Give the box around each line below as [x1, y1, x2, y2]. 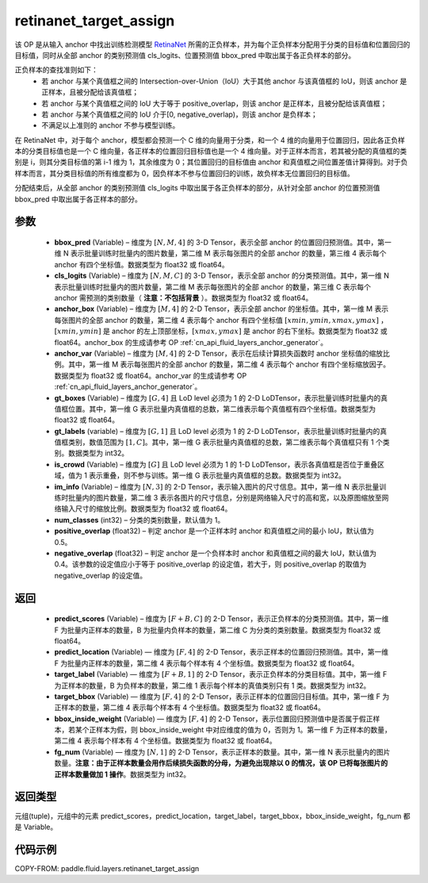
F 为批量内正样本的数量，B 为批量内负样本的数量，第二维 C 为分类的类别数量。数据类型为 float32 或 [54, 625, 381, 635]
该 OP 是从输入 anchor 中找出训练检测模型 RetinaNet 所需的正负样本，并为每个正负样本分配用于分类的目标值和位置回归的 [14, 40, 411, 49]
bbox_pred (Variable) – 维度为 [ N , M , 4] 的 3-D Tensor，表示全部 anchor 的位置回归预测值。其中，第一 [54, 238, 392, 248]
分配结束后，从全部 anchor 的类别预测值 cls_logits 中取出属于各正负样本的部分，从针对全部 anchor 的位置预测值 [14, 183, 380, 193]
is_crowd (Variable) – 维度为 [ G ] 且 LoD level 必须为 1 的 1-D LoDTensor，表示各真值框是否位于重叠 [54, 459, 378, 469]
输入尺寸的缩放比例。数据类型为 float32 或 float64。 [60, 504, 232, 513]
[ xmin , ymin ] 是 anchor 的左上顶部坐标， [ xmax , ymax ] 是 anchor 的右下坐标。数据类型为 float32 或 [54, 326, 388, 336]
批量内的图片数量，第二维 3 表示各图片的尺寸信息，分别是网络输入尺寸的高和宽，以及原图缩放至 [67, 493, 382, 503]
